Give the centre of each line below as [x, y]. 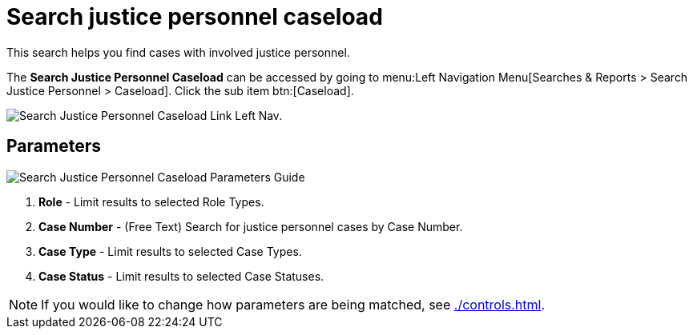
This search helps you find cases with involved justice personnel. [178, 52]
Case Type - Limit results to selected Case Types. [170, 251]
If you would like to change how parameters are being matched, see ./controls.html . [293, 304]
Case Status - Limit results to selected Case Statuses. [181, 276]
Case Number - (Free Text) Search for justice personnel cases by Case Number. [251, 226]
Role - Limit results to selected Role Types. [151, 201]
